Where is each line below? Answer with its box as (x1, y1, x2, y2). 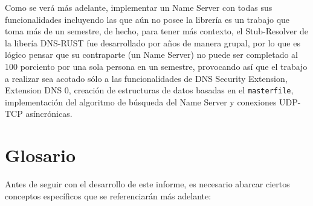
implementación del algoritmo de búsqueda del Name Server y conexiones (5, 95, 277, 108)
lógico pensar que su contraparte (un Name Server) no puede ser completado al (5, 48, 298, 61)
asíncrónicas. (25, 107, 73, 120)
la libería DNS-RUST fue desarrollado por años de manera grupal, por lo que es (5, 36, 300, 49)
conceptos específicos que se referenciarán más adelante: (5, 189, 211, 202)
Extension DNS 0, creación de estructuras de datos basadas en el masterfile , (5, 84, 294, 96)
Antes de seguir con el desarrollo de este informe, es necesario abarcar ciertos (5, 178, 290, 190)
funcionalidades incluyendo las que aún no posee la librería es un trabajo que (5, 13, 290, 25)
